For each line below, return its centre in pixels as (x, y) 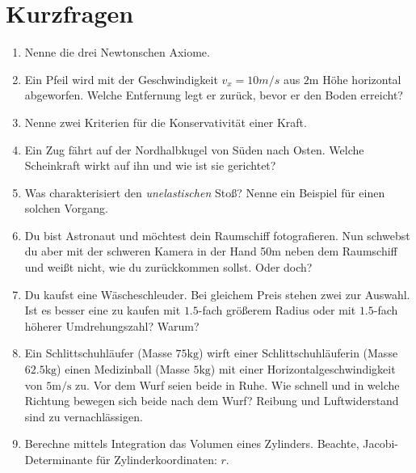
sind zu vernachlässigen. (84, 416)
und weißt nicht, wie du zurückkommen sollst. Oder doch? (168, 267)
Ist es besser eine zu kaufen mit (103, 310)
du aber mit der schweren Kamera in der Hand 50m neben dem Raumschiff (211, 251)
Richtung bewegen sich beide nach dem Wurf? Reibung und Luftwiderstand (212, 401)
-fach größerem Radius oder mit (277, 310)
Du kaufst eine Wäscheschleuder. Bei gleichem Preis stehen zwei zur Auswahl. (217, 294)
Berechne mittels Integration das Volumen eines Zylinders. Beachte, (192, 443)
